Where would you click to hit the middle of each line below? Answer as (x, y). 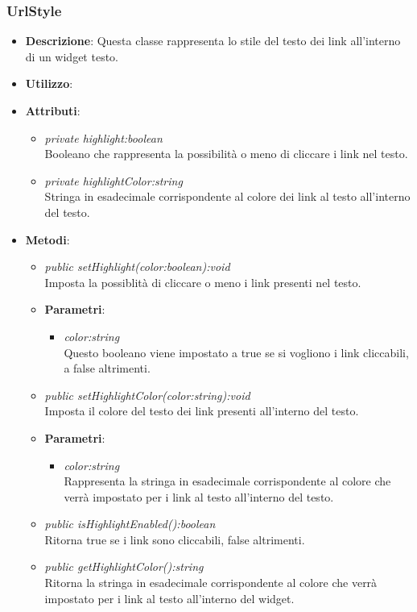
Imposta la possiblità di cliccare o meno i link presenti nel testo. (203, 282)
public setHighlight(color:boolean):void (137, 266)
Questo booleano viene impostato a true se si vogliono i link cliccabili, (236, 352)
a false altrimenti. (107, 368)
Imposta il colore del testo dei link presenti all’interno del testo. (202, 411)
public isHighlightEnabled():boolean (130, 524)
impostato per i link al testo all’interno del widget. (169, 598)
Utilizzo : (49, 83)
